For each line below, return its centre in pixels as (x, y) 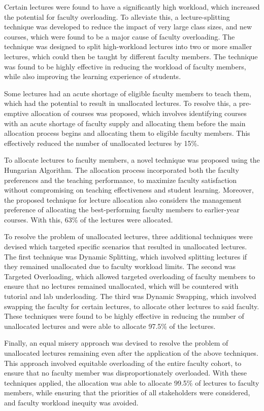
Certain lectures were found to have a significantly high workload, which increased (132, 7)
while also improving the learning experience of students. (93, 76)
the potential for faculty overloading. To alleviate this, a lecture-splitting (117, 16)
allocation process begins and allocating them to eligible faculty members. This (127, 133)
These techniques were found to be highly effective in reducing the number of (124, 316)
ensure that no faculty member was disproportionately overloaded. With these (126, 373)
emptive (16, 113)
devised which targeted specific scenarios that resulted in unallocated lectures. (126, 247)
